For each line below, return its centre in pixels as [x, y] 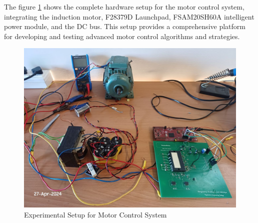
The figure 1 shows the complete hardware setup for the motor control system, [124, 7]
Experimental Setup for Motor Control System [95, 214]
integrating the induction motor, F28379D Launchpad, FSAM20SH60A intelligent [129, 16]
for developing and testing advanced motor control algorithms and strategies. [122, 36]
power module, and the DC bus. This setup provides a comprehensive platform [125, 26]
